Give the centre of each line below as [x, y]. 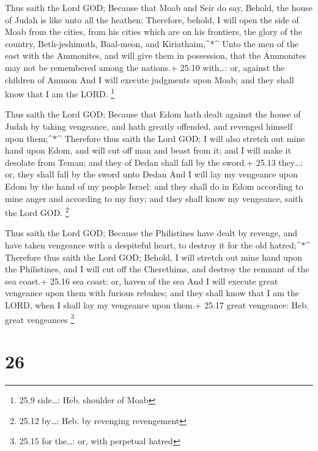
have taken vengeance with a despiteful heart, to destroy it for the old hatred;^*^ [158, 245]
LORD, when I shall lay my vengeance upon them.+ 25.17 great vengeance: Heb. [157, 304]
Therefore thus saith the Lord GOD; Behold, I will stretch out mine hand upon [154, 257]
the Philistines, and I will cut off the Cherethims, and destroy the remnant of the [157, 269]
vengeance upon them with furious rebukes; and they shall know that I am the [152, 293]
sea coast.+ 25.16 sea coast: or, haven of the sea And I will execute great [142, 281]
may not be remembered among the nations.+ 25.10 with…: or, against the [145, 67]
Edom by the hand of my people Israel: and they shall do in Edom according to [154, 186]
